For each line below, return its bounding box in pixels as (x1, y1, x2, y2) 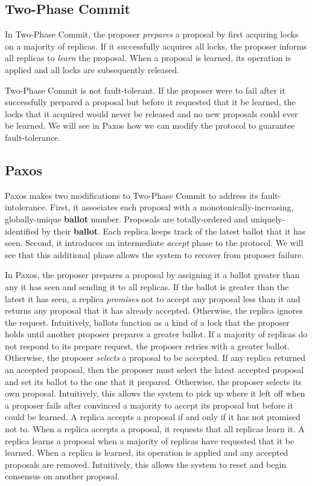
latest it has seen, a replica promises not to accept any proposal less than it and (5, 292, 301, 305)
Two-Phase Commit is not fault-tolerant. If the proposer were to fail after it (5, 83, 285, 96)
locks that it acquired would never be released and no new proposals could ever (5, 107, 298, 120)
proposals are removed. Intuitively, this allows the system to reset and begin (5, 458, 287, 470)
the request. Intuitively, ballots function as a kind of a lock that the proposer (5, 316, 290, 328)
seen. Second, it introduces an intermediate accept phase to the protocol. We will (5, 236, 304, 249)
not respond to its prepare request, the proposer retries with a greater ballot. (5, 339, 290, 352)
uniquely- (250, 212, 285, 225)
